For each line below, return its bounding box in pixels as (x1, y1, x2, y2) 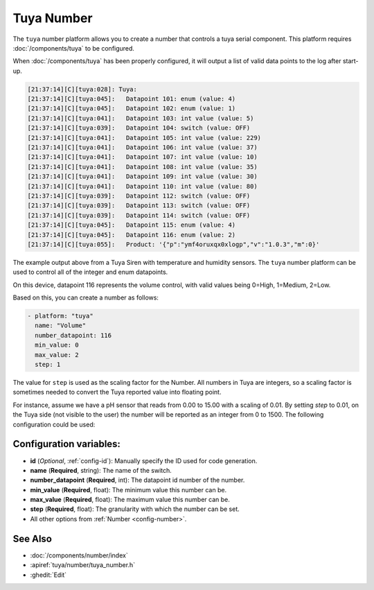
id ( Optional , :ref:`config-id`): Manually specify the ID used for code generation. (30, 456, 258, 465)
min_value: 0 (35, 341, 79, 349)
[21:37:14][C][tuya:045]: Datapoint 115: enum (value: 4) (27, 221, 236, 229)
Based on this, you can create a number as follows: (12, 293, 159, 302)
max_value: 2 (35, 351, 79, 358)
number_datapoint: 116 (35, 331, 112, 339)
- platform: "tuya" (27, 312, 93, 320)
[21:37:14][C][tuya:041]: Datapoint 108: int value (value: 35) (27, 163, 258, 171)
